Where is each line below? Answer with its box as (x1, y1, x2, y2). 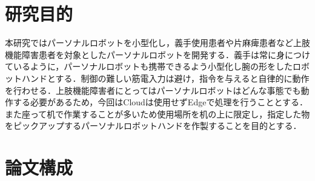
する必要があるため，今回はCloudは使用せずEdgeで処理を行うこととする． (13, 96, 308, 108)
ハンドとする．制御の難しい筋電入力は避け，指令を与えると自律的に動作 (21, 71, 310, 84)
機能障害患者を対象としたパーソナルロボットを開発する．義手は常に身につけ (5, 48, 310, 61)
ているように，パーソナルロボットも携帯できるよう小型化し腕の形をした (5, 60, 293, 73)
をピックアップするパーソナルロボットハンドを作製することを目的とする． (5, 119, 302, 132)
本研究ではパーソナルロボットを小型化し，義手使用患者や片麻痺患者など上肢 (5, 36, 310, 49)
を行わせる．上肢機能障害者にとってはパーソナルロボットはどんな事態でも (5, 84, 301, 96)
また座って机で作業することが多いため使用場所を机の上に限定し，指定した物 (5, 107, 310, 120)
